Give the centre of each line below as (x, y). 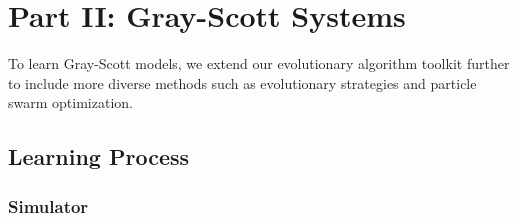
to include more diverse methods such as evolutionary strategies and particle (242, 82)
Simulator (48, 205)
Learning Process (99, 156)
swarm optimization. (70, 102)
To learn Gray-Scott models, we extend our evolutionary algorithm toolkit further (259, 63)
